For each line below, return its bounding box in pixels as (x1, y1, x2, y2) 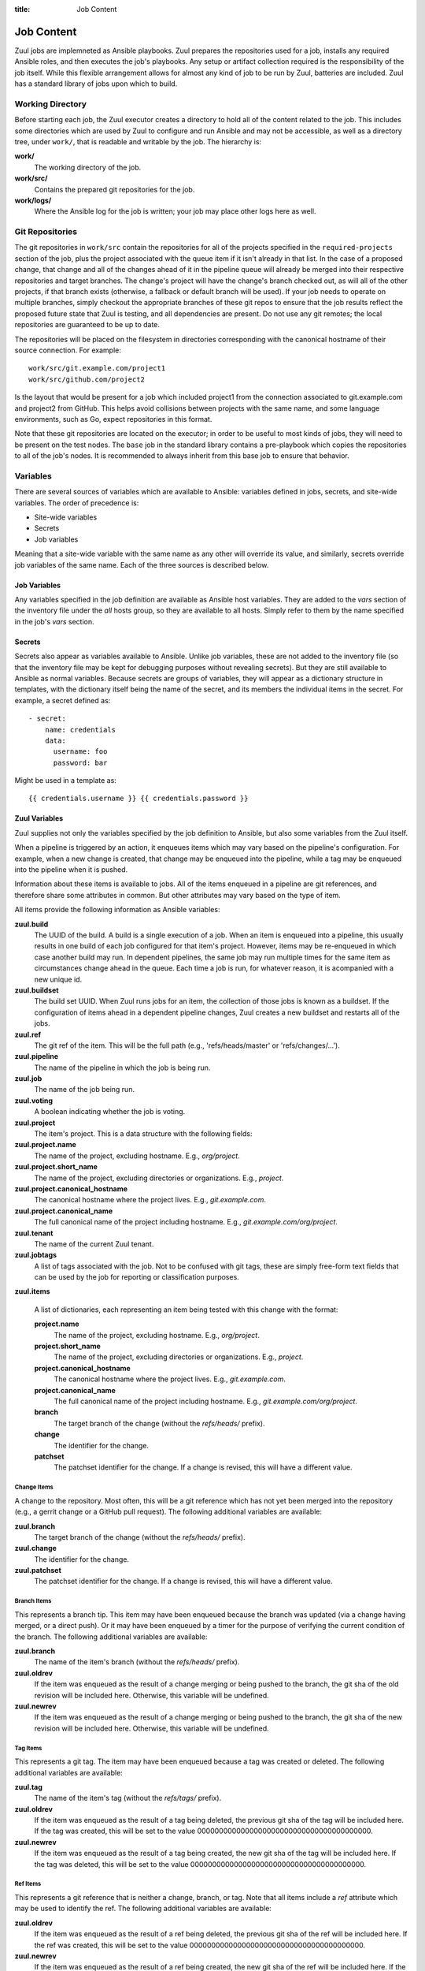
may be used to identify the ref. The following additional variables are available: (14, 1904, 272, 1913)
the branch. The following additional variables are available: (14, 1632, 208, 1641)
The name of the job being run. (34, 1085, 135, 1094)
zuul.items (14, 1287, 50, 1296)
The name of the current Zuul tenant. (34, 1239, 154, 1249)
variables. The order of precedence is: (14, 497, 139, 508)
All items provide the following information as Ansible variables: (14, 905, 220, 915)
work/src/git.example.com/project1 (28, 363, 166, 373)
